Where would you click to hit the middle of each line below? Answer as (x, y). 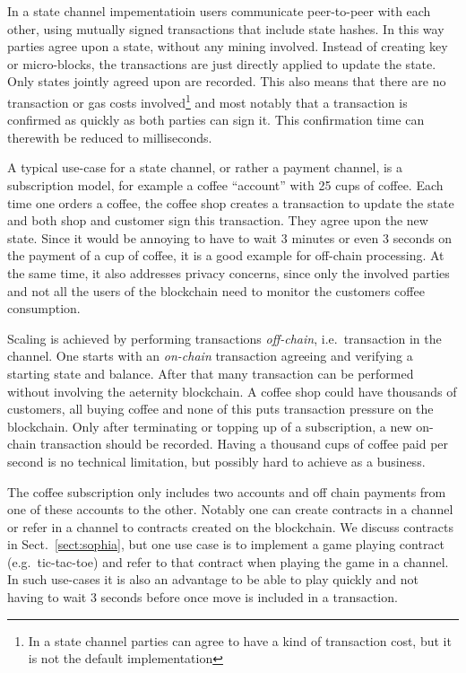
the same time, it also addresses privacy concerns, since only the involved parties (229, 272)
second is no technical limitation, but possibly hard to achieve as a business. (216, 461)
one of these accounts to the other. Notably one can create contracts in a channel (230, 509)
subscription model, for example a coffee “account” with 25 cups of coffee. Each (225, 185)
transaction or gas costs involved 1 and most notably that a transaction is (207, 101)
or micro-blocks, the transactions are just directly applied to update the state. (222, 63)
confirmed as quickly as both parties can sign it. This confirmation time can (216, 120)
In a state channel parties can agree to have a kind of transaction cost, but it (240, 640)
